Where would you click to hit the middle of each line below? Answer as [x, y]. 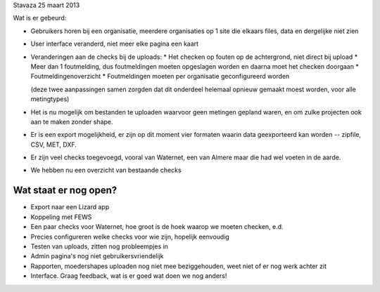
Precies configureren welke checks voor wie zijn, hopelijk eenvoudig [130, 237]
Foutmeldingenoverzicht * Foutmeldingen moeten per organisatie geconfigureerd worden [160, 77]
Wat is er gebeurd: [40, 18]
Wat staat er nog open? [65, 191]
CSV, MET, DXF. [54, 145]
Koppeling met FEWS [61, 217]
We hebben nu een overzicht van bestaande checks [106, 170]
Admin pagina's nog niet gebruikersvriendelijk [97, 256]
